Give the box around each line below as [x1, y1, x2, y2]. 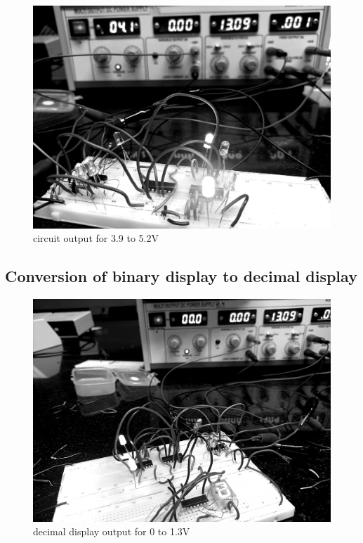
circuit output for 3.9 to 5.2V [33, 231, 159, 245]
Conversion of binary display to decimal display [5, 265, 357, 287]
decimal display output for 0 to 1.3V [33, 524, 190, 539]
